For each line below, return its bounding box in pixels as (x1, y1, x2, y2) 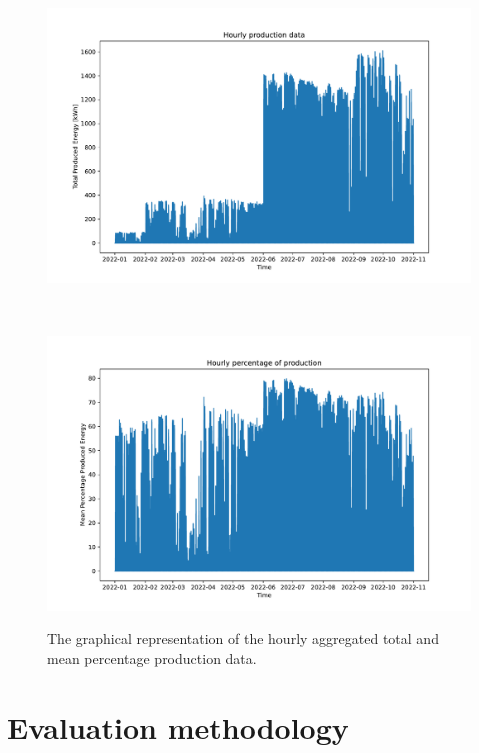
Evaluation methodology (7, 706, 349, 747)
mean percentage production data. (47, 648, 257, 669)
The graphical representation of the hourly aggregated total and (47, 628, 439, 649)
